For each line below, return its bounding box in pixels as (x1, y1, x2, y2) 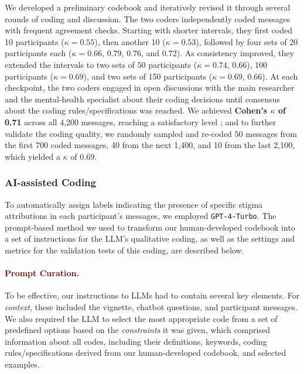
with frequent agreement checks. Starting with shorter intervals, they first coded (5, 24, 292, 36)
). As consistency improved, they (176, 47, 294, 59)
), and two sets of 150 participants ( (83, 70, 213, 82)
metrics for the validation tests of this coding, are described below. (5, 243, 244, 256)
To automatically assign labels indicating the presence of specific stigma (5, 198, 263, 210)
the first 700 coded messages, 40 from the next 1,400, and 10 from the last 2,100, (5, 139, 295, 151)
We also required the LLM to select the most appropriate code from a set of (5, 312, 278, 324)
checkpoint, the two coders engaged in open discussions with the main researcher (5, 81, 295, 94)
